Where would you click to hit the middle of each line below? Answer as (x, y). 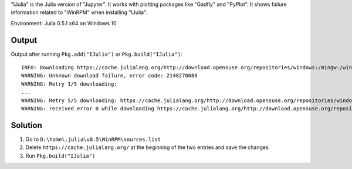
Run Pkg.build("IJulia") (60, 156)
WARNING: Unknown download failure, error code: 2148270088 (109, 76)
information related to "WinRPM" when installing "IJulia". (79, 12)
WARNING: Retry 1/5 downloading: (69, 84)
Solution (26, 125)
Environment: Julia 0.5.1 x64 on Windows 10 (64, 23)
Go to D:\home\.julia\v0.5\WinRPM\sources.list (93, 139)
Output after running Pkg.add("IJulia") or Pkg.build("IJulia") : (97, 54)
